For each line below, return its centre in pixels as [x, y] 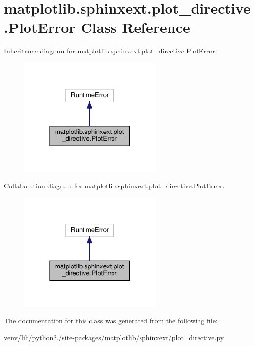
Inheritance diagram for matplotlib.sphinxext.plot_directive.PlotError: [111, 51]
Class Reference [135, 27]
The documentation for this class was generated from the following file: [111, 320]
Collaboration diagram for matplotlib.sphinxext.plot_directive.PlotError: [114, 186]
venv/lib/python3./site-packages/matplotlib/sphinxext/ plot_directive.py [114, 337]
